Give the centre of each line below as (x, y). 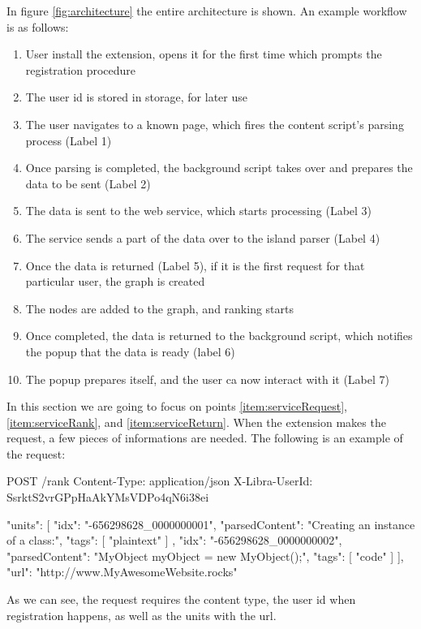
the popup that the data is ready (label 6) (130, 351)
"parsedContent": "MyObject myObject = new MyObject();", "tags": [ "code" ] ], (205, 556)
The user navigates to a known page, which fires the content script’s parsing (215, 124)
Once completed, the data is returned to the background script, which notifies (219, 336)
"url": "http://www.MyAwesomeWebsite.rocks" (122, 572)
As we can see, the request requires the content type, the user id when (181, 599)
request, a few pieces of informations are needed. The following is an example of (205, 438)
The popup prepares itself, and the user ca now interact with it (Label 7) (207, 379)
